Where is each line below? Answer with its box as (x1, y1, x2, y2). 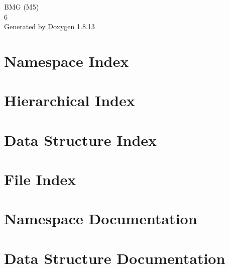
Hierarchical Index (4, 90, 135, 111)
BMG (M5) (4, 2, 39, 12)
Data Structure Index (4, 129, 157, 150)
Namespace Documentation (4, 208, 197, 229)
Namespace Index (4, 50, 129, 71)
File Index (4, 169, 76, 190)
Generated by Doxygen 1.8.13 (4, 21, 95, 32)
